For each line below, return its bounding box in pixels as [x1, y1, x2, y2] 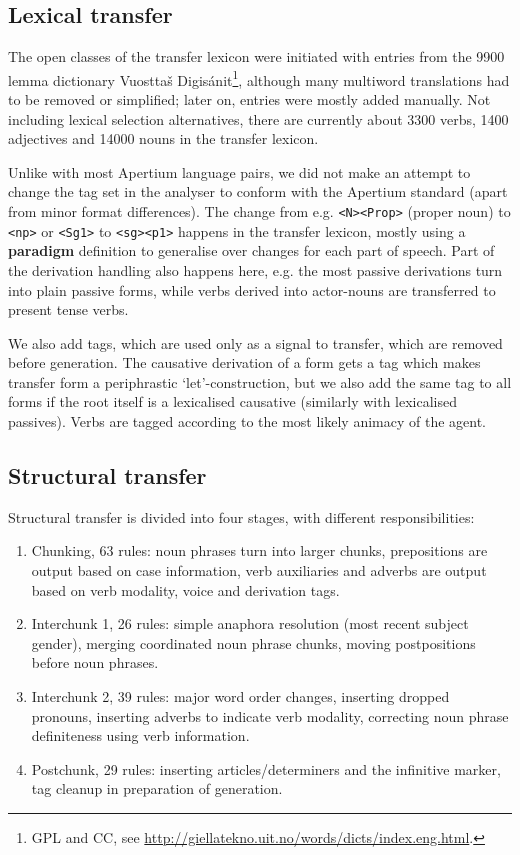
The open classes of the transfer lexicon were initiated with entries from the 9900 [8, 46, 505, 67]
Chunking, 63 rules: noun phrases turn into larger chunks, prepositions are [31, 540, 488, 561]
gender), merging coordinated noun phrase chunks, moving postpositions [31, 632, 476, 653]
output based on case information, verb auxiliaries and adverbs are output [31, 560, 487, 581]
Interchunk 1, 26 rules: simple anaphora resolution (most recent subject [31, 613, 469, 634]
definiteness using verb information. [31, 725, 250, 746]
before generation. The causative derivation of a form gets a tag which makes [8, 352, 481, 373]
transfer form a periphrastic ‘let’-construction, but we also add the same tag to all [8, 371, 512, 392]
